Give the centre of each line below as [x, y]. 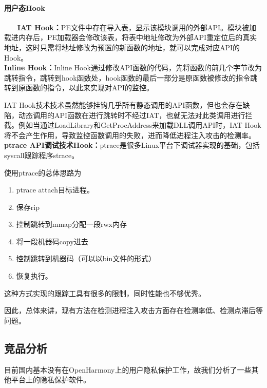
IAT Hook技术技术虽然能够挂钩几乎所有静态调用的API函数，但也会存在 [123, 104]
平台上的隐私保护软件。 [51, 380]
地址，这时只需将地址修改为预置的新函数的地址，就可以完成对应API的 [122, 47]
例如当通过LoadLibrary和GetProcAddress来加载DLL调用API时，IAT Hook [140, 125]
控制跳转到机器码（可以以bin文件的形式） [86, 258]
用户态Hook [25, 7]
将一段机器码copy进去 [52, 241]
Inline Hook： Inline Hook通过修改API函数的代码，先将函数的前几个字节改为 [133, 67]
